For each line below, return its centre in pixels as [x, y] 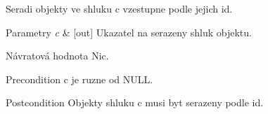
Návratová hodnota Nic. [57, 56]
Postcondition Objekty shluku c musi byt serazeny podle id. [135, 102]
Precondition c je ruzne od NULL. [79, 79]
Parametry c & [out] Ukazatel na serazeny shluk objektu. [129, 32]
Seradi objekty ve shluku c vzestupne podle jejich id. [119, 8]
